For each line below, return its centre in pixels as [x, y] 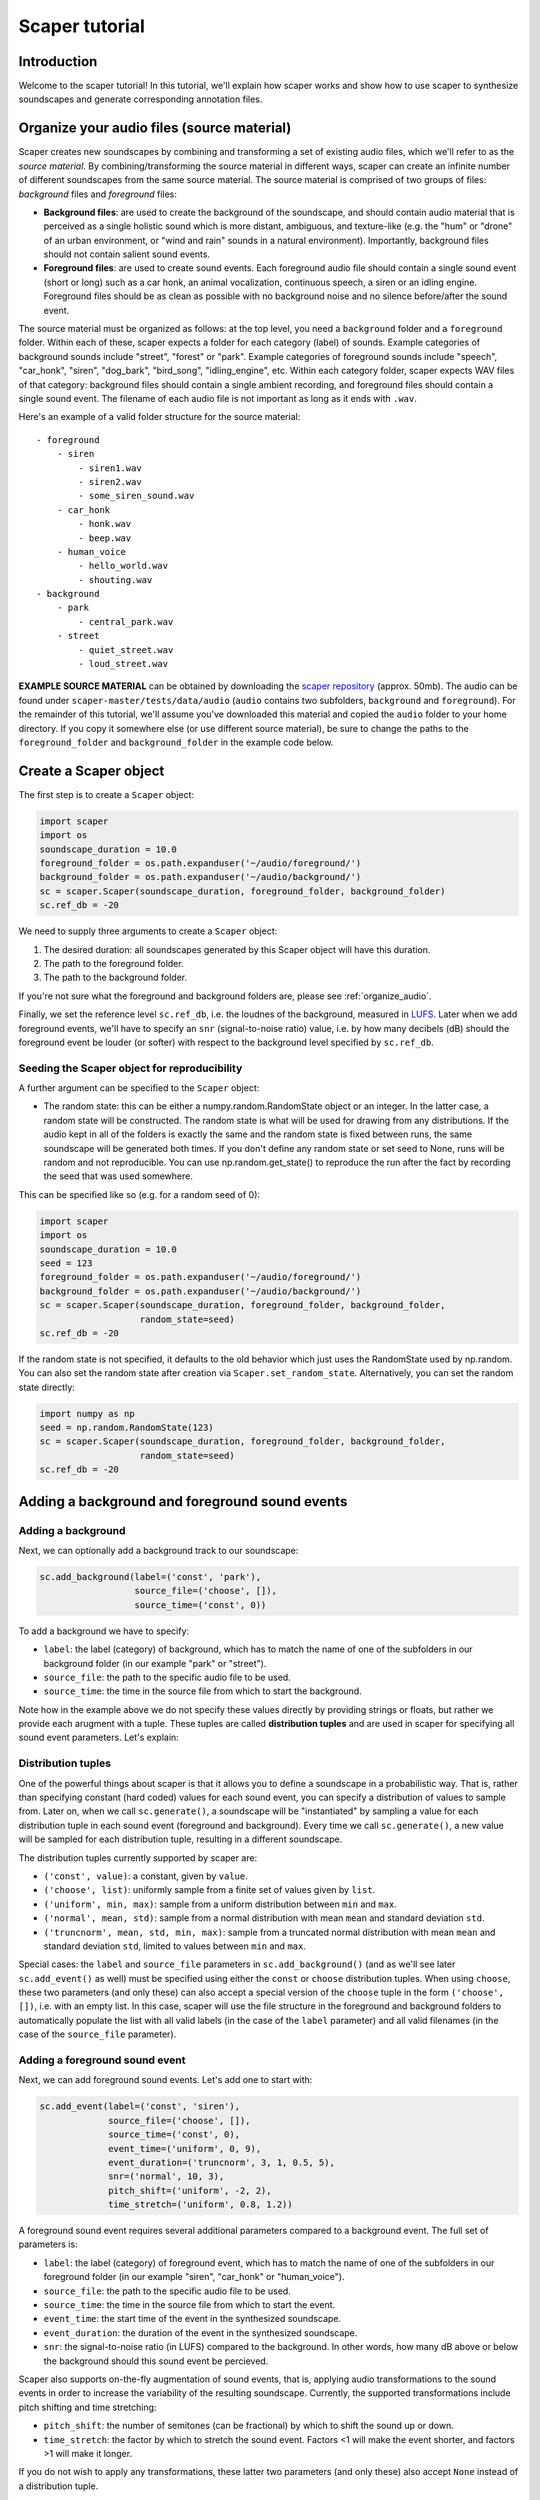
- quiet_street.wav [126, 649]
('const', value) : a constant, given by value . [146, 1876]
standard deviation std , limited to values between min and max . [175, 1946]
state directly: [46, 1387]
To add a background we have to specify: [104, 1631]
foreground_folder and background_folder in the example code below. [176, 742]
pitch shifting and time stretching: [87, 2407]
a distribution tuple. [58, 2486]
